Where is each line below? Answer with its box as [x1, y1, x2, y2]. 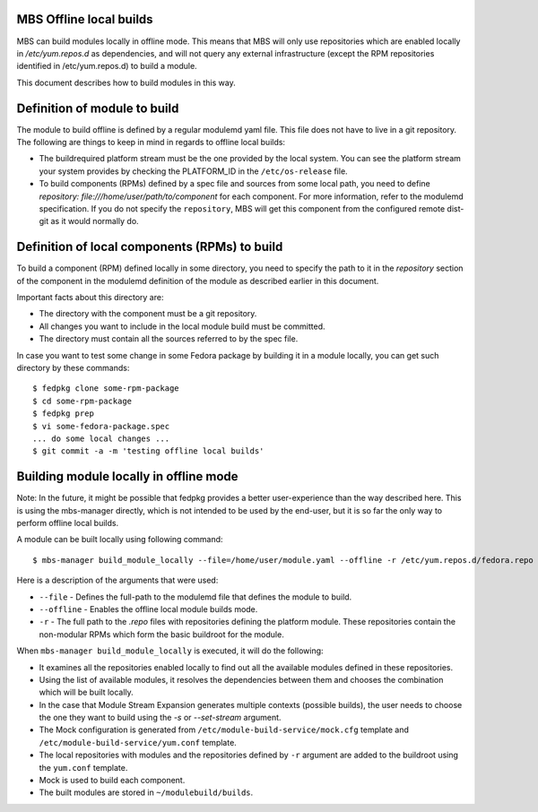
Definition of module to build [16, 100, 179, 116]
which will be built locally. [39, 687, 134, 698]
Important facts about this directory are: [16, 292, 164, 303]
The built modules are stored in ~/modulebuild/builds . [39, 787, 254, 798]
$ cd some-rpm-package [32, 395, 133, 406]
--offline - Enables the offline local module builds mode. [39, 603, 258, 614]
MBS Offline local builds [16, 12, 153, 27]
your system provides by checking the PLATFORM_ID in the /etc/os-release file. [39, 166, 349, 177]
